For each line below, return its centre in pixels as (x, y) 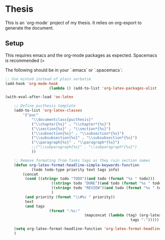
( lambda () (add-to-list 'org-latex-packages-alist (103, 88)
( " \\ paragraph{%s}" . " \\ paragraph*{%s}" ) (75, 143)
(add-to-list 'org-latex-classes (48, 111)
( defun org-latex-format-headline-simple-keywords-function (77, 165)
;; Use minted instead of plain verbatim (48, 79)
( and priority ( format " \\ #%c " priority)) (70, 197)
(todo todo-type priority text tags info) (75, 170)
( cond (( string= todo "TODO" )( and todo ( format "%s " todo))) (90, 179)
